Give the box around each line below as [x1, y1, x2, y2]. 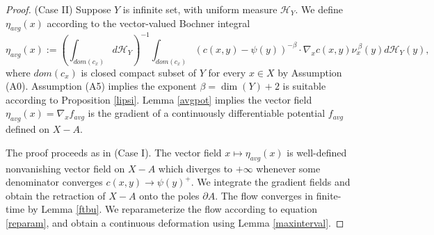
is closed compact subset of [81, 65, 196, 79]
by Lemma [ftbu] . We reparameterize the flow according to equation [27, 202, 317, 216]
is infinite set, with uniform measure [122, 2, 278, 16]
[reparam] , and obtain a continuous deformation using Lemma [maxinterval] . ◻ [6, 216, 344, 230]
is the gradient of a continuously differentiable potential [88, 106, 325, 120]
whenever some [256, 161, 321, 175]
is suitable [282, 79, 326, 93]
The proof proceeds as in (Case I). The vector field [6, 145, 222, 159]
